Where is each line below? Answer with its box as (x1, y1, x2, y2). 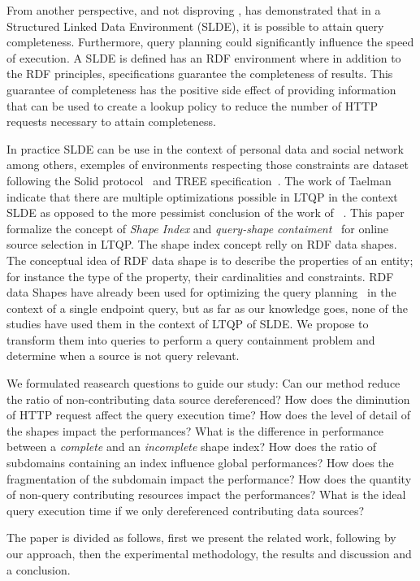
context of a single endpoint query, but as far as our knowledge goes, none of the (6, 299, 408, 316)
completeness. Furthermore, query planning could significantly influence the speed (6, 33, 414, 50)
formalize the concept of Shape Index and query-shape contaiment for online (6, 219, 389, 236)
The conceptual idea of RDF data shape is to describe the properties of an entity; (6, 251, 414, 268)
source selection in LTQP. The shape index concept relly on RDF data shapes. (6, 236, 397, 253)
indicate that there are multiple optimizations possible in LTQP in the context (6, 188, 398, 205)
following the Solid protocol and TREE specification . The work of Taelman (6, 171, 392, 189)
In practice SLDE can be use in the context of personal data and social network (6, 140, 404, 157)
